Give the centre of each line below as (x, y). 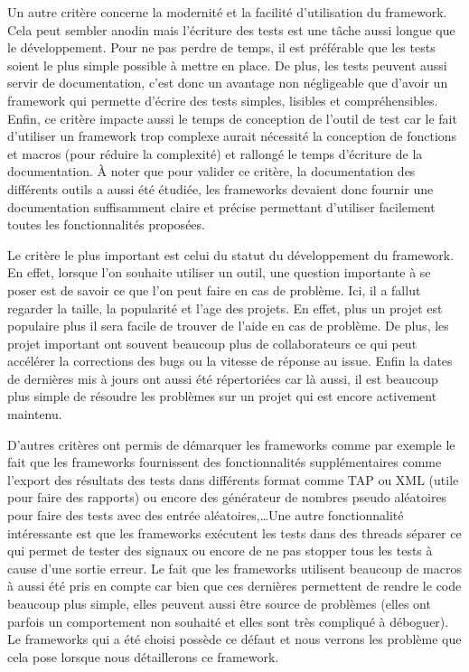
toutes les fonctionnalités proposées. (106, 224)
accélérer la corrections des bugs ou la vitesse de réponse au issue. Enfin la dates (230, 361)
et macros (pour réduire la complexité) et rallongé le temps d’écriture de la (215, 153)
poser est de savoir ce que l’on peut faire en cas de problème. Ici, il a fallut (214, 289)
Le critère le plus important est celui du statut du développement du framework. (231, 254)
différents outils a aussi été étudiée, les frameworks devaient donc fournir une (220, 188)
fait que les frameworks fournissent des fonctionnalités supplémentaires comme (225, 462)
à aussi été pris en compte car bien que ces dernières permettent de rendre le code (234, 586)
